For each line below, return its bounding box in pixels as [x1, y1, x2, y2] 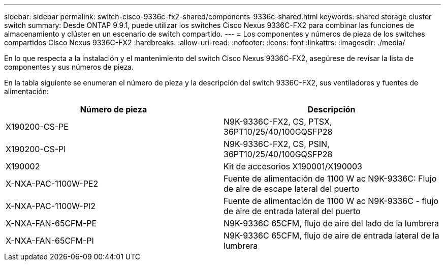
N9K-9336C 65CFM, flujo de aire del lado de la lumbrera [224, 218, 439, 228]
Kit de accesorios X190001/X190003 [224, 161, 362, 171]
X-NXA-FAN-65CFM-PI [6, 235, 94, 246]
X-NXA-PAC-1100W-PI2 [6, 201, 96, 211]
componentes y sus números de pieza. [4, 63, 134, 71]
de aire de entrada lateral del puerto [224, 206, 361, 216]
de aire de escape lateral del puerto [224, 184, 360, 194]
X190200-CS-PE [6, 122, 69, 132]
